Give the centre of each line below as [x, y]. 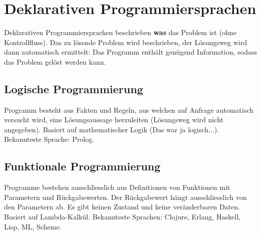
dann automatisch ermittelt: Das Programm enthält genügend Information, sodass [131, 52]
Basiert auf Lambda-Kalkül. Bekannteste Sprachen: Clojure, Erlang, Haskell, [122, 217]
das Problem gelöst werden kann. [55, 61]
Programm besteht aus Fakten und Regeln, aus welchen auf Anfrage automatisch [129, 109]
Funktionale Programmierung [82, 166]
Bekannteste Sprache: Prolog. [49, 139]
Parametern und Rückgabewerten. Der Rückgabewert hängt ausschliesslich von [125, 197]
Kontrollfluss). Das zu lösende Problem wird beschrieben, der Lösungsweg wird [126, 42]
